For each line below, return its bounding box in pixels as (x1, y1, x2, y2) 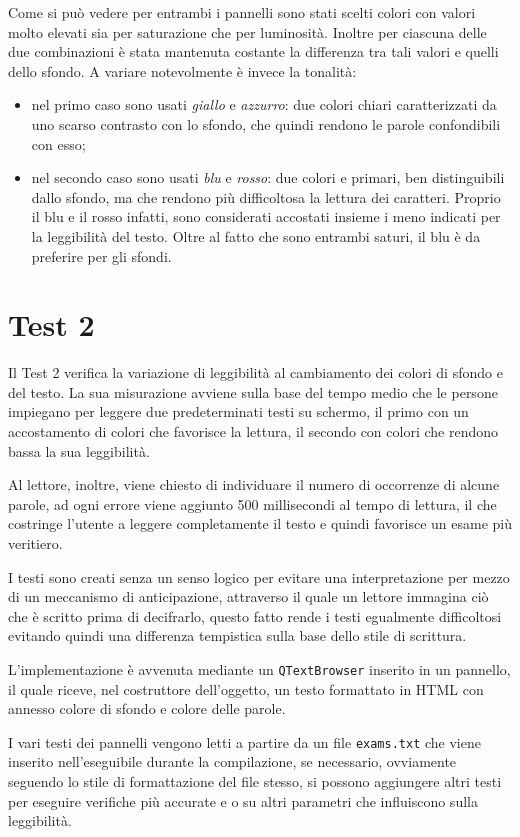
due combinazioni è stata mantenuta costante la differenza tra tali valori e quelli (8, 41, 499, 62)
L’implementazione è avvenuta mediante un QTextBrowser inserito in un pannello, (8, 658, 511, 679)
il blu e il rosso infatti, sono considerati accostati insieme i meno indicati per (31, 206, 501, 227)
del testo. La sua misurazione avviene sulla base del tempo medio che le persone (8, 381, 498, 402)
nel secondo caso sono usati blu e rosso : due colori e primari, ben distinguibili (31, 167, 505, 188)
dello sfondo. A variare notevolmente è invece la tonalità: (8, 60, 357, 81)
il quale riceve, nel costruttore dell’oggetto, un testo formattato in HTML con (8, 678, 484, 699)
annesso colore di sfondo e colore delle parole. (8, 698, 286, 719)
